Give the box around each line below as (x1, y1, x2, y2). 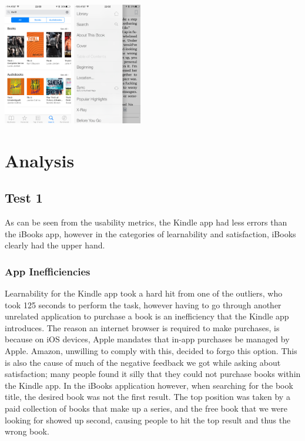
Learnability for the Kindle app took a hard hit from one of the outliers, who (5, 287, 283, 299)
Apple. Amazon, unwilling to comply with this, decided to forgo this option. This (5, 345, 297, 357)
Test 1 (5, 188, 43, 207)
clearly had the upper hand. (5, 239, 105, 251)
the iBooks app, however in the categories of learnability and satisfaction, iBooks (5, 227, 296, 240)
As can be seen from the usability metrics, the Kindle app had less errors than (5, 216, 287, 228)
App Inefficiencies (5, 264, 91, 278)
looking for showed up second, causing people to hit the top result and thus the (5, 413, 291, 426)
